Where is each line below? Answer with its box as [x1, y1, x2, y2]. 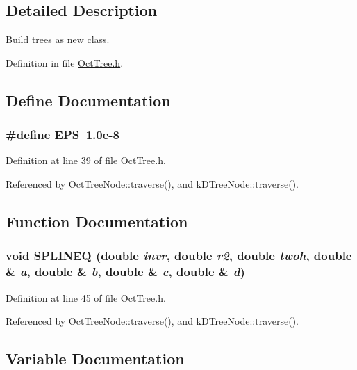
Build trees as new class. [6, 32, 110, 47]
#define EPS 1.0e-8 [6, 126, 119, 143]
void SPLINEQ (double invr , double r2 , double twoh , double [6, 247, 352, 264]
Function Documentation [6, 210, 188, 232]
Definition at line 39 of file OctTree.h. [6, 153, 166, 168]
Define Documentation [6, 89, 171, 111]
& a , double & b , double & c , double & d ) [6, 263, 245, 280]
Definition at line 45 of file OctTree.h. [6, 290, 166, 305]
